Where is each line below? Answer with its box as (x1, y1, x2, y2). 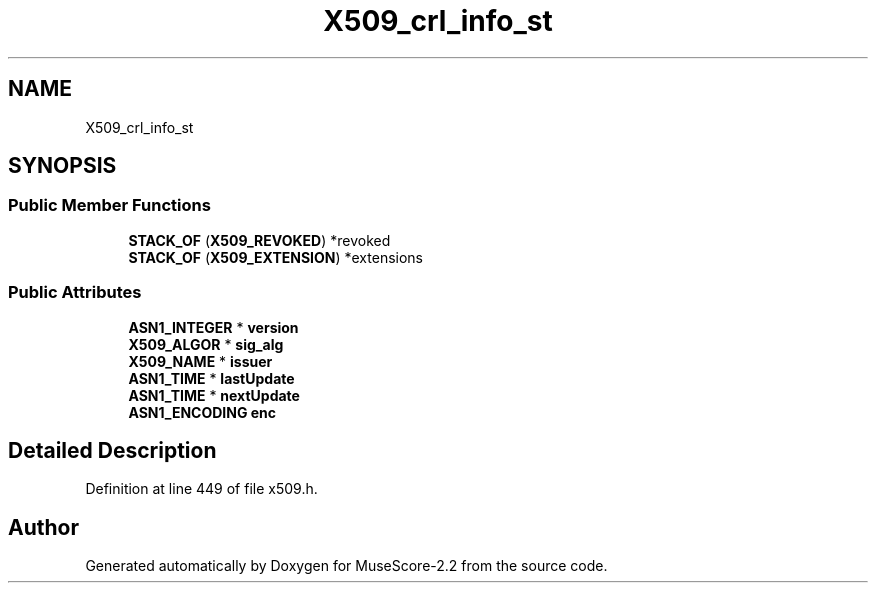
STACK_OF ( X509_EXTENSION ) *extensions (128, 248, 424, 266)
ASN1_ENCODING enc (128, 403, 277, 421)
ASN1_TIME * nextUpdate (128, 386, 300, 404)
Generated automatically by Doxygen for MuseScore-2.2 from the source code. (85, 557, 608, 575)
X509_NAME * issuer (128, 352, 273, 370)
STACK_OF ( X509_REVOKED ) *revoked (128, 231, 391, 249)
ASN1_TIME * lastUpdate (128, 369, 295, 387)
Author (8, 514, 79, 540)
